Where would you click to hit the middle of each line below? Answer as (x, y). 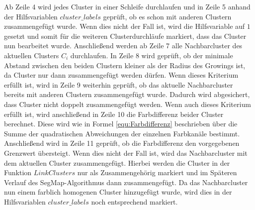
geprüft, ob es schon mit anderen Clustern (167, 16)
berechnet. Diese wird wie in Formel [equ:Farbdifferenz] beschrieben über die (121, 124)
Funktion (18, 172)
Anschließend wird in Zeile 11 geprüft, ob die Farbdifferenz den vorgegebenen (122, 143)
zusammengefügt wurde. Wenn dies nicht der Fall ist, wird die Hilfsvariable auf (125, 26)
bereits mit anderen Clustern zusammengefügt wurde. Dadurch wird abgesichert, (127, 94)
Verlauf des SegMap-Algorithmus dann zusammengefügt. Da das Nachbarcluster (126, 182)
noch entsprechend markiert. (134, 201)
